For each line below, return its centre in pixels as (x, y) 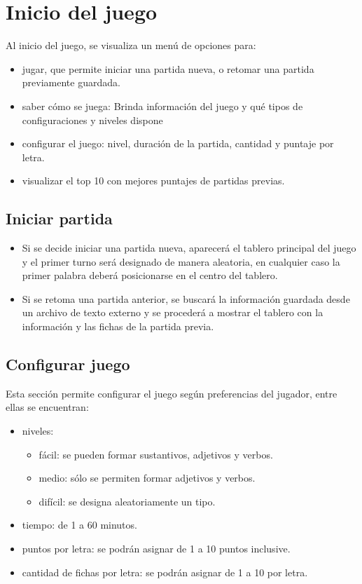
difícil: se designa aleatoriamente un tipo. (127, 501)
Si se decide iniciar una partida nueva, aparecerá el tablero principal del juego (189, 248)
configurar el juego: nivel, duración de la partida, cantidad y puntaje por (178, 143)
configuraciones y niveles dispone (92, 120)
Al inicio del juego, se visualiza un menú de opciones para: (131, 45)
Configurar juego (68, 364)
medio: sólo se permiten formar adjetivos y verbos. (147, 478)
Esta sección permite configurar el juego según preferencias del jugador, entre (172, 393)
